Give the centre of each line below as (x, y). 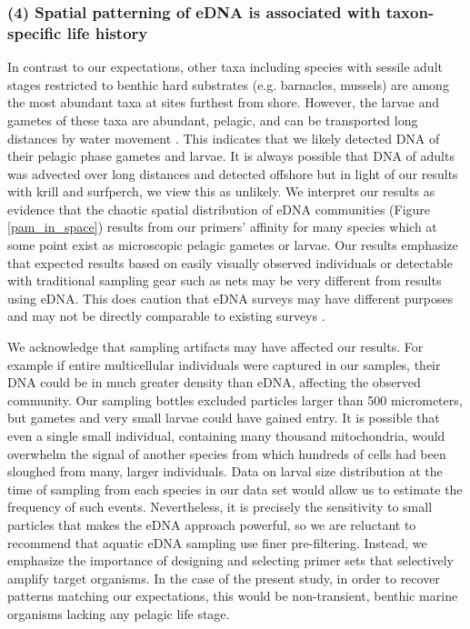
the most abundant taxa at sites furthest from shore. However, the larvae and (224, 102)
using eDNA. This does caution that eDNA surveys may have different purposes (230, 298)
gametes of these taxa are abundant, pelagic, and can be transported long (213, 120)
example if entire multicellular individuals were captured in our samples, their (224, 364)
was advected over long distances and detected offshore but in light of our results (233, 173)
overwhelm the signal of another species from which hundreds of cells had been (227, 453)
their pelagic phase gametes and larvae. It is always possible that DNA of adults (231, 156)
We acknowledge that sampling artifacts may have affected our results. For (215, 347)
